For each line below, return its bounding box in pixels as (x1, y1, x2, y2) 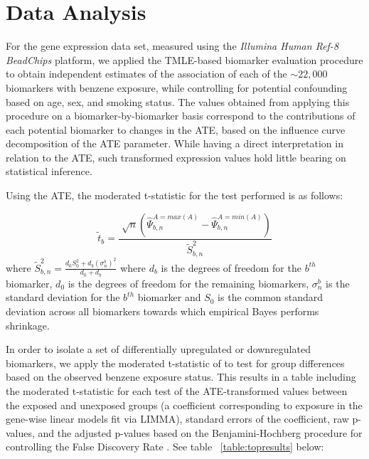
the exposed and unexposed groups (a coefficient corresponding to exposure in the (6, 397, 363, 412)
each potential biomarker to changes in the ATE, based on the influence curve (6, 122, 346, 137)
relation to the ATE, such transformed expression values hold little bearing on (6, 149, 346, 164)
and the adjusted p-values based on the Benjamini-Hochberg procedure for (38, 425, 363, 440)
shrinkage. (6, 317, 50, 332)
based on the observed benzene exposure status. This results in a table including (6, 369, 356, 384)
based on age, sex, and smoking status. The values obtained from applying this (6, 94, 350, 109)
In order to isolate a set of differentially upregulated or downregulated (6, 342, 311, 357)
